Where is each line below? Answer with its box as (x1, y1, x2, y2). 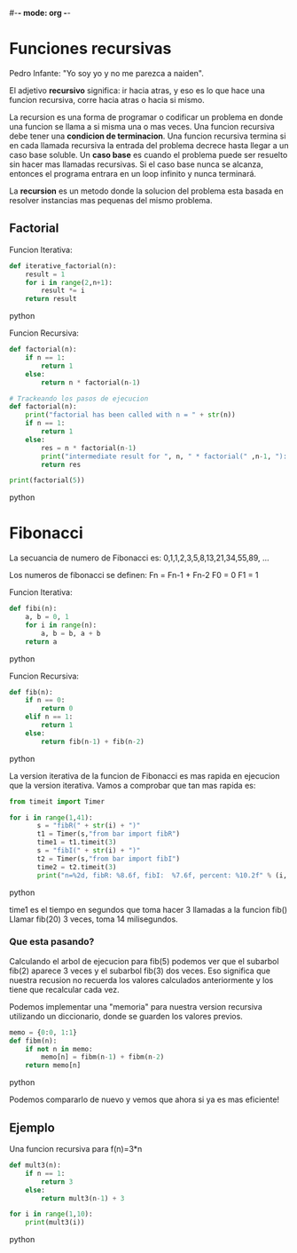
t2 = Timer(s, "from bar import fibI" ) (36, 854, 180, 863)
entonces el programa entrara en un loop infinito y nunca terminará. (9, 168, 257, 178)
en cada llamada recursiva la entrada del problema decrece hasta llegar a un (9, 139, 289, 150)
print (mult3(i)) (25, 1218, 86, 1227)
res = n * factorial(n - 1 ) (41, 443, 137, 452)
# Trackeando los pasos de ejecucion (9, 394, 149, 403)
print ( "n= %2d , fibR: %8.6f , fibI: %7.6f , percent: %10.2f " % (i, (36, 870, 288, 880)
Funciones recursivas (9, 39, 172, 59)
